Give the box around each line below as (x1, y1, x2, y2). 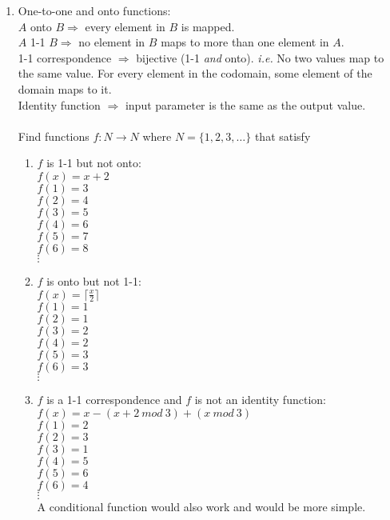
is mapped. (181, 18, 235, 34)
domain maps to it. (18, 80, 112, 97)
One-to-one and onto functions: (18, 2, 171, 18)
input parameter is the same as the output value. (125, 96, 366, 113)
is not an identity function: (194, 391, 326, 408)
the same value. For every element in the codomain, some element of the (18, 65, 372, 82)
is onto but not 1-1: (46, 272, 141, 289)
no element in (78, 34, 145, 50)
